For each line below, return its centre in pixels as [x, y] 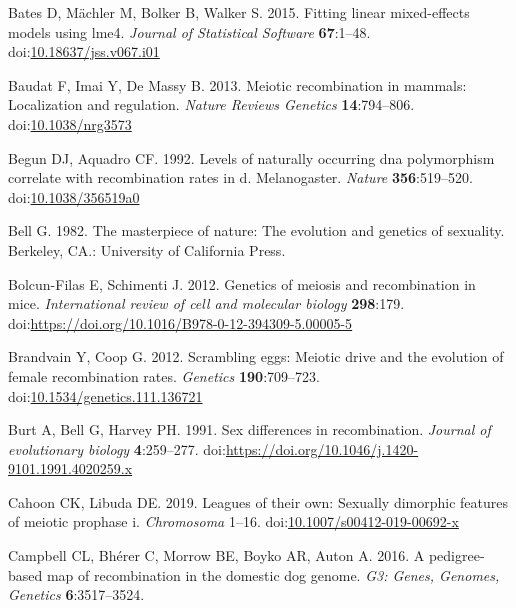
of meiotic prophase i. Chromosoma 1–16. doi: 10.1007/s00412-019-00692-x [233, 521]
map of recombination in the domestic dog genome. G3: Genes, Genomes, [273, 574]
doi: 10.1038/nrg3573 [70, 123]
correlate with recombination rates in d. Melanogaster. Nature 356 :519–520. [240, 177]
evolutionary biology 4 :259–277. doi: [117, 448]
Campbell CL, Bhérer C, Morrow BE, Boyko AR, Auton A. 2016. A [216, 555]
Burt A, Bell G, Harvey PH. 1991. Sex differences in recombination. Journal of [249, 429]
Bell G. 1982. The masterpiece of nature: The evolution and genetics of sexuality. [256, 230]
